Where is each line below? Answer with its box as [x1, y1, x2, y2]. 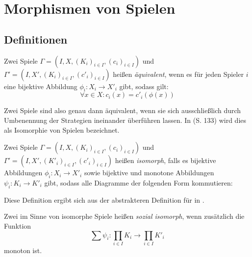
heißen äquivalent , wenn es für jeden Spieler [113, 69, 244, 79]
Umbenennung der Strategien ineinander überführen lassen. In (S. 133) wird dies [4, 115, 247, 125]
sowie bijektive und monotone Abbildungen [84, 167, 214, 178]
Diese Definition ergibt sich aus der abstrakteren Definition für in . [4, 194, 204, 205]
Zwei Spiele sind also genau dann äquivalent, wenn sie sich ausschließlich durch [4, 105, 241, 116]
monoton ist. [4, 245, 42, 255]
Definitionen [4, 31, 68, 47]
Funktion [4, 220, 31, 231]
